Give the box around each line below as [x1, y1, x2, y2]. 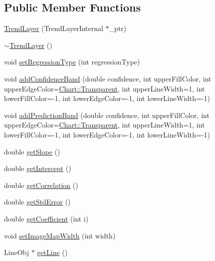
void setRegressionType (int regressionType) [4, 56, 140, 67]
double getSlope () [4, 146, 60, 156]
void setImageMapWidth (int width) [4, 230, 116, 240]
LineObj [4, 247, 29, 257]
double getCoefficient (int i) [4, 213, 89, 223]
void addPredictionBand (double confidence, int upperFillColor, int [4, 109, 210, 120]
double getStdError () [4, 196, 71, 207]
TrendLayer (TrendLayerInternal [4, 23, 103, 33]
